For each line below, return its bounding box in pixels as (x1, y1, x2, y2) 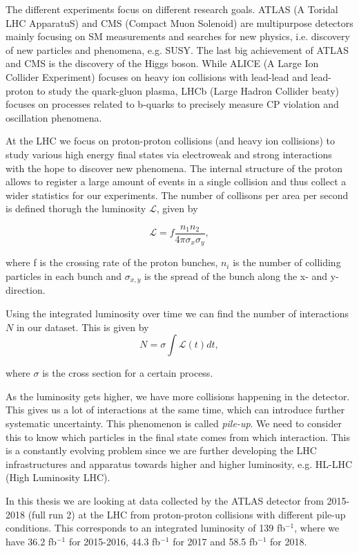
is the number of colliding (233, 255, 341, 270)
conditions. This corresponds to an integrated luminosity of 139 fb (6, 521, 285, 535)
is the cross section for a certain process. (42, 366, 213, 380)
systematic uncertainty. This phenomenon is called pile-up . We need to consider (6, 416, 342, 431)
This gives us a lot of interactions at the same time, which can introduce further (6, 402, 345, 417)
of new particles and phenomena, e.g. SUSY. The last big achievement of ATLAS (6, 42, 349, 57)
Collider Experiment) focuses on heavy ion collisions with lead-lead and (6, 69, 308, 84)
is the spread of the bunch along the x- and (144, 269, 328, 283)
